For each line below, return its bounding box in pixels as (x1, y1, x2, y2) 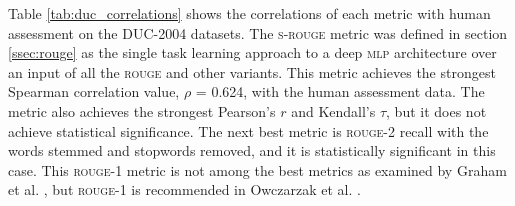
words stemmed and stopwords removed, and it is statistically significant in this (8, 140, 496, 161)
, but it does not (386, 100, 487, 121)
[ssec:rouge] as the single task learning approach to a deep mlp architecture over (8, 42, 497, 63)
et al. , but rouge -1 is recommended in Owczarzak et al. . (8, 179, 361, 200)
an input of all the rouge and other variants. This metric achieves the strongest (8, 61, 496, 82)
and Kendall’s (291, 100, 376, 121)
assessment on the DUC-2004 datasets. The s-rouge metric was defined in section (8, 22, 508, 43)
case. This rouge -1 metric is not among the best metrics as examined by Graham (8, 159, 507, 180)
